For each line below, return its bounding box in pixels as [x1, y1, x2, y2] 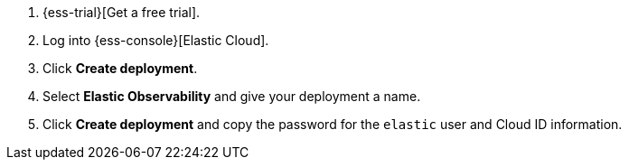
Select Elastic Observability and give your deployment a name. [42, 88, 421, 104]
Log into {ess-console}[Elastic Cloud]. [42, 32, 269, 48]
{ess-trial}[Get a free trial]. [42, 5, 201, 20]
